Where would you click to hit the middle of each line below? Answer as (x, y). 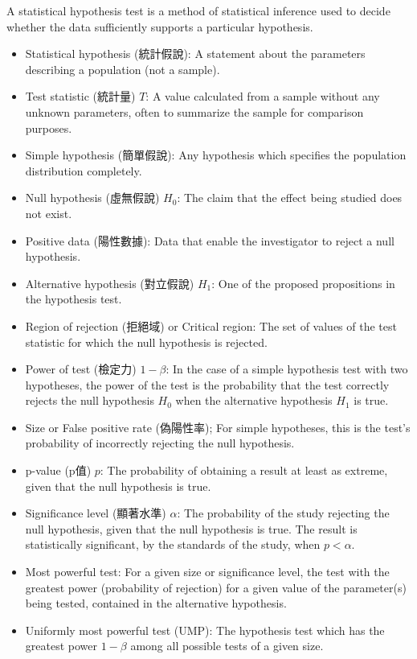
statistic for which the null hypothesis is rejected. (146, 342)
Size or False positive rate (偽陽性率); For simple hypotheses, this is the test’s (218, 427)
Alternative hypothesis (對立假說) (110, 283)
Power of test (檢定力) (81, 369)
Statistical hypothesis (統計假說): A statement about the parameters (195, 54)
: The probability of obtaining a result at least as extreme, (244, 470)
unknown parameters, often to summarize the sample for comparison (194, 111)
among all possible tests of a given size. (227, 646)
